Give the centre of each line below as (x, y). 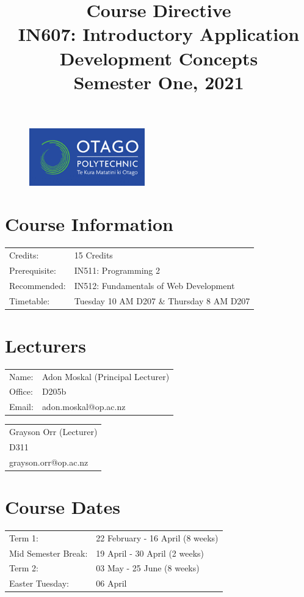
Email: (21, 407)
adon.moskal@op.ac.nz (84, 407)
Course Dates (63, 507)
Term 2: (24, 568)
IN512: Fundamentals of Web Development (154, 285)
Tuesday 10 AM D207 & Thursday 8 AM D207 (162, 300)
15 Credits (93, 255)
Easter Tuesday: (39, 583)
